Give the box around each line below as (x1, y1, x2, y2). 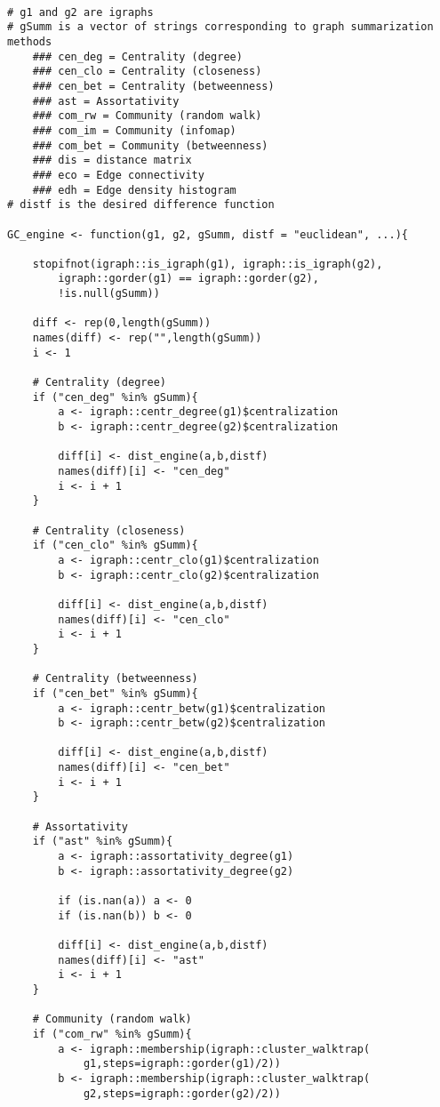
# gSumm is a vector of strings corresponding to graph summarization (7, 20, 434, 34)
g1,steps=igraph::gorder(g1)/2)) (83, 1057, 281, 1071)
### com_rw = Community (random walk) (32, 109, 262, 123)
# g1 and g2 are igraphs (7, 5, 154, 19)
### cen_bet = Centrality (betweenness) (32, 79, 275, 92)
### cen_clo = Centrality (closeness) (32, 65, 262, 78)
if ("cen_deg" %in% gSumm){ (32, 390, 198, 404)
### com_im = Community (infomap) (32, 124, 236, 137)
